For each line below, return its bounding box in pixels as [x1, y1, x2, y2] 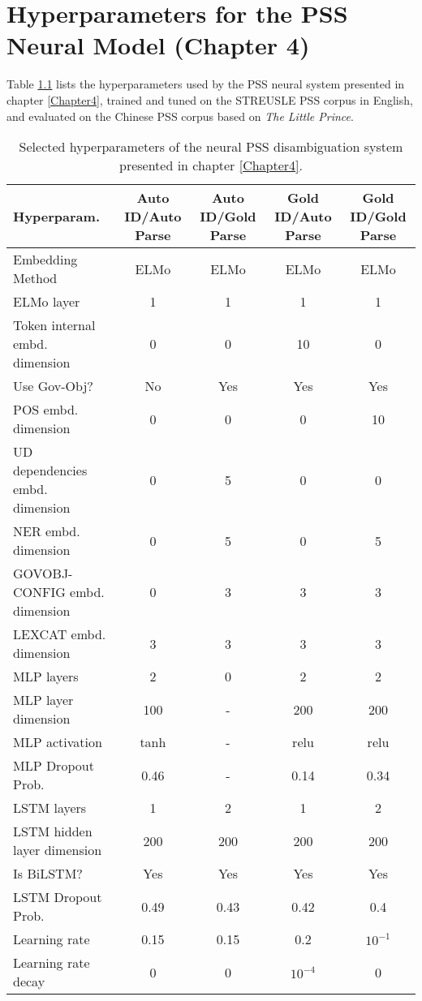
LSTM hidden [13, 822, 93, 841]
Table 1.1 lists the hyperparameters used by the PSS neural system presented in [6, 75, 405, 92]
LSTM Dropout [13, 887, 102, 907]
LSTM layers [13, 798, 87, 818]
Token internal [13, 316, 96, 335]
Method [13, 269, 58, 288]
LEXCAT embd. [13, 625, 106, 644]
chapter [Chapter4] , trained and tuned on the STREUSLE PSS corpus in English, [6, 91, 413, 108]
